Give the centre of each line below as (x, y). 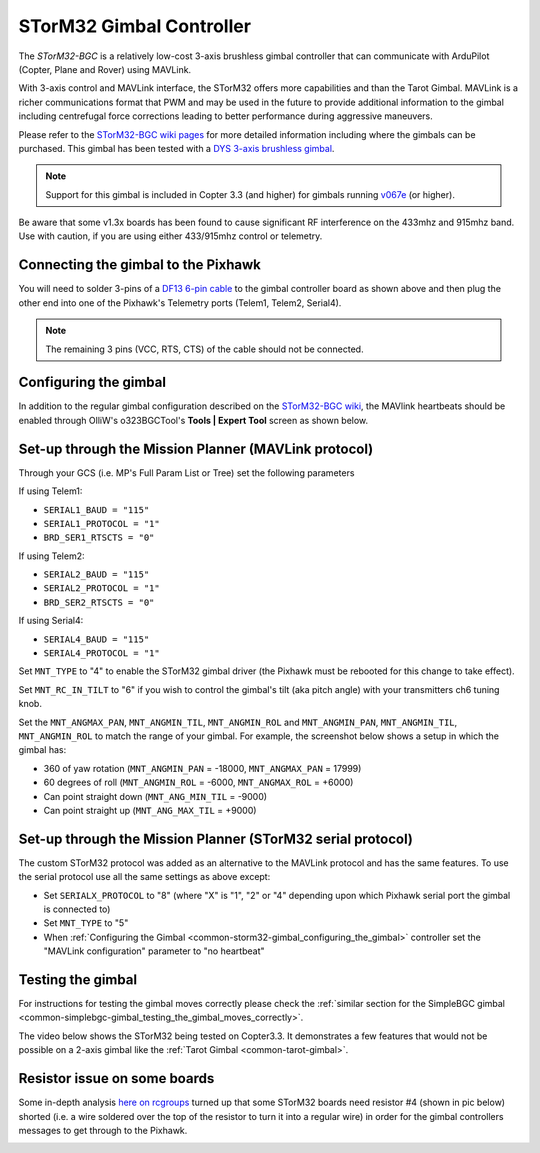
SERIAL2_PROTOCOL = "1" (101, 588)
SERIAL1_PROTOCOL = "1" (101, 523)
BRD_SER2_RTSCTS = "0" (99, 602)
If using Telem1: (50, 491)
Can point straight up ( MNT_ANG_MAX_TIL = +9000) (150, 810)
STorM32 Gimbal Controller (135, 26)
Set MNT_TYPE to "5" (86, 923)
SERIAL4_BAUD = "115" (96, 639)
